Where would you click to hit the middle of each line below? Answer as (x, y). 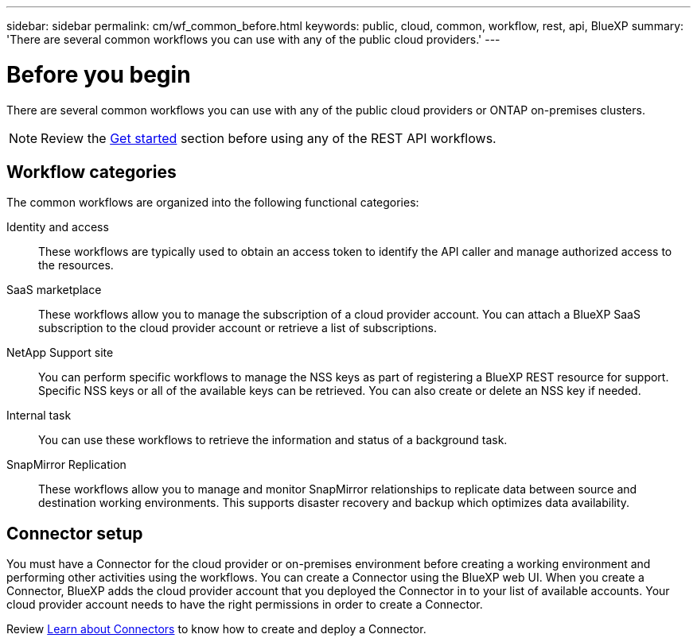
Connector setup (75, 533)
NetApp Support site (60, 353)
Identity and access (58, 227)
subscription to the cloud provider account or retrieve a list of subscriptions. (238, 328)
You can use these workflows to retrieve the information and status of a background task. (273, 440)
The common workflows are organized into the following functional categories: (213, 203)
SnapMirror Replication (66, 465)
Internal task (39, 416)
